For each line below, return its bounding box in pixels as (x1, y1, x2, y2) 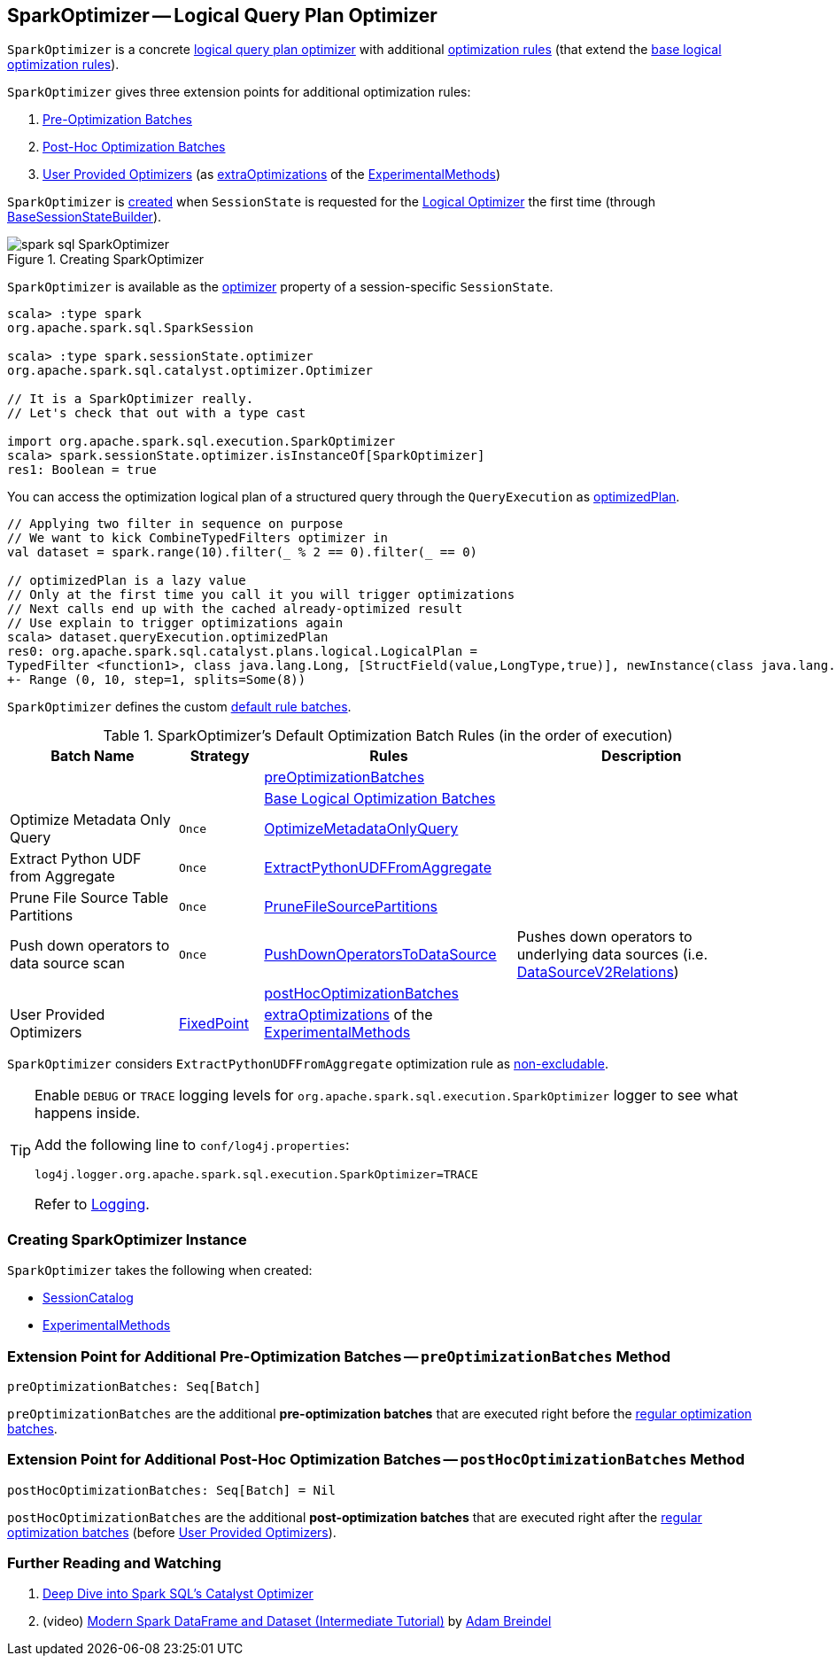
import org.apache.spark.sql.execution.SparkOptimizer (7, 434, 396, 449)
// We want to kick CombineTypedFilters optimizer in (7, 531, 388, 546)
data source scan (10, 954, 125, 973)
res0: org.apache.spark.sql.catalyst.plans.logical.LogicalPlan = (7, 644, 478, 659)
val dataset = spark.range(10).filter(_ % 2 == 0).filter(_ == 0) (7, 545, 478, 560)
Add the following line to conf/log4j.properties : (35, 1136, 350, 1154)
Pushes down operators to (516, 928, 693, 946)
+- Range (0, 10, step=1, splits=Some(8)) (7, 672, 306, 688)
